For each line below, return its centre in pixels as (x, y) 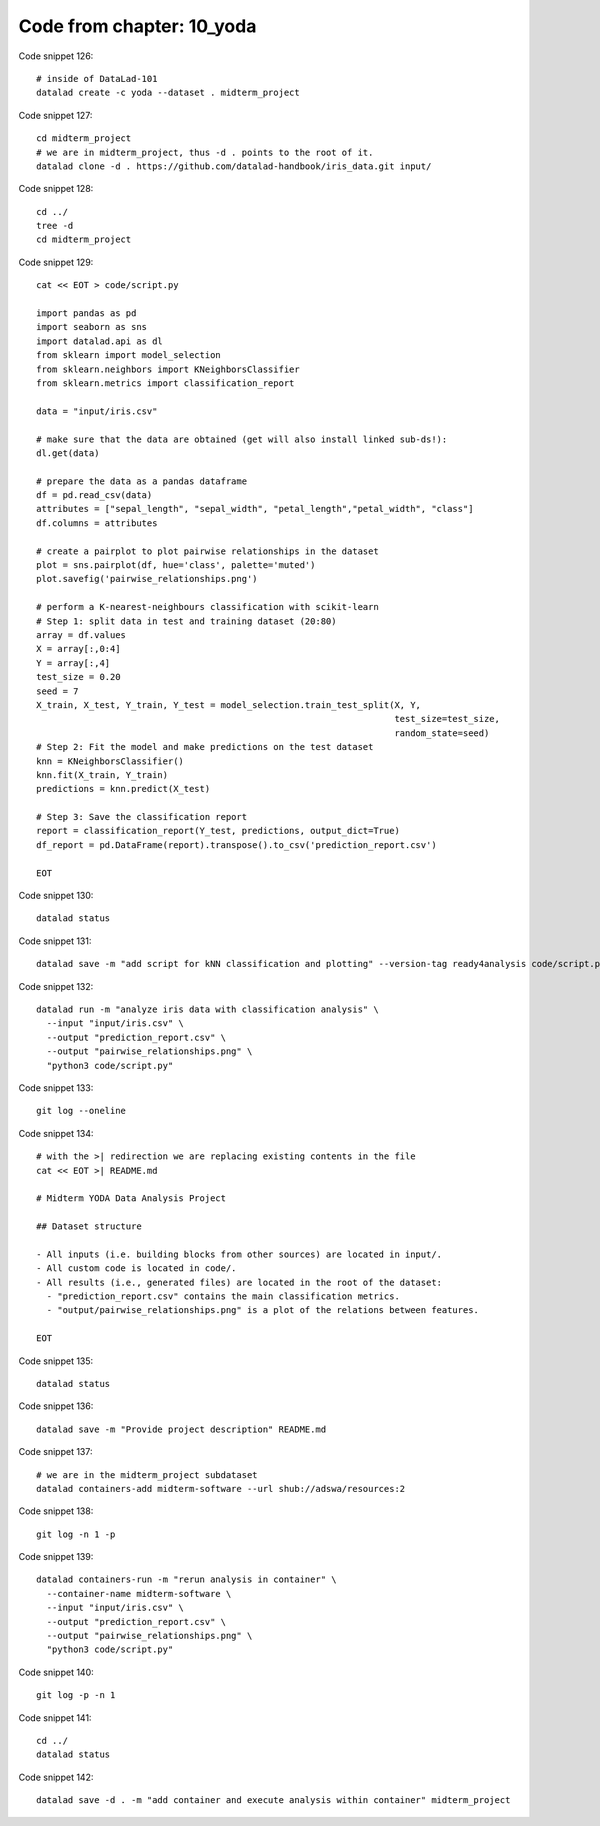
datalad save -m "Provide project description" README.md (181, 1429)
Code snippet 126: (56, 56)
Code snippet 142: (56, 1777)
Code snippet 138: (56, 1511)
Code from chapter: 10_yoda (137, 26)
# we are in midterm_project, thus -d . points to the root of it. (205, 152)
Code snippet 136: (56, 1406)
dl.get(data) (68, 453)
